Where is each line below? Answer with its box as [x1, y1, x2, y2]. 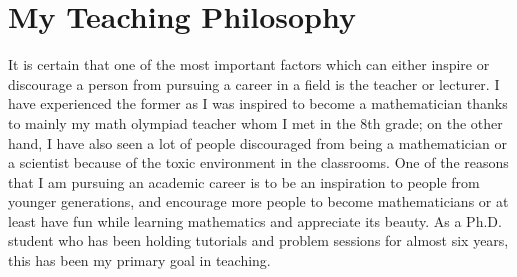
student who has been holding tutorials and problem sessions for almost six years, [8, 230, 509, 251]
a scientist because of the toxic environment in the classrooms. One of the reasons [8, 152, 509, 173]
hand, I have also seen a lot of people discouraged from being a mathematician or [8, 132, 507, 153]
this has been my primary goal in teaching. [8, 250, 271, 271]
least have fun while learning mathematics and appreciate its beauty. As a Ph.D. [8, 210, 502, 231]
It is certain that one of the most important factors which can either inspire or [8, 54, 490, 75]
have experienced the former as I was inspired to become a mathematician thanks [8, 93, 508, 114]
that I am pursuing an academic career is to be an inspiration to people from [8, 171, 480, 192]
